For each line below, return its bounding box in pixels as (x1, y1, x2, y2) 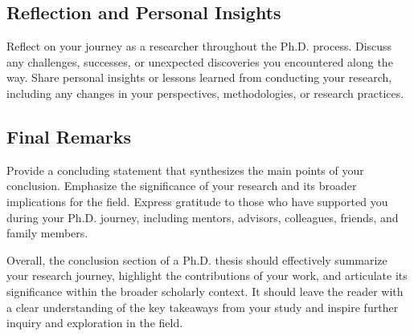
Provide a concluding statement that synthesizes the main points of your (6, 161, 364, 178)
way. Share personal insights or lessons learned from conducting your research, (6, 69, 392, 86)
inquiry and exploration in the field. (6, 314, 183, 331)
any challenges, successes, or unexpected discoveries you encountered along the (6, 53, 393, 70)
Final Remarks (6, 123, 132, 148)
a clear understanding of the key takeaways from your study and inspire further (6, 298, 399, 315)
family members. (6, 225, 88, 241)
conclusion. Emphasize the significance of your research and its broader (6, 177, 357, 194)
